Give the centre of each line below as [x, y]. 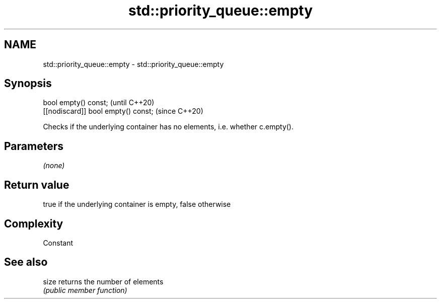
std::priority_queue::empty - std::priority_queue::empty [133, 64]
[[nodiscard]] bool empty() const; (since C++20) [123, 111]
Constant [58, 243]
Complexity [34, 223]
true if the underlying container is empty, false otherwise [137, 204]
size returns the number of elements [103, 281]
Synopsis [28, 84]
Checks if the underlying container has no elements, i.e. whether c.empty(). [168, 127]
